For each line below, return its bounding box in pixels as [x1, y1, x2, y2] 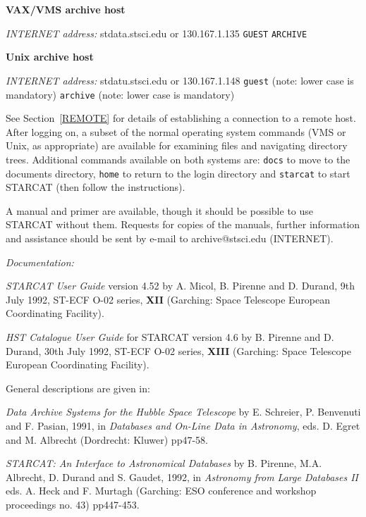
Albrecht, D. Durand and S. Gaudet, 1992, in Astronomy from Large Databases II [6, 469, 359, 484]
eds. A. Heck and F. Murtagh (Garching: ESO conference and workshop [6, 483, 317, 498]
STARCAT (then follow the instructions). [6, 180, 185, 194]
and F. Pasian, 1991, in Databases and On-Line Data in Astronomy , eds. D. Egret [6, 418, 360, 432]
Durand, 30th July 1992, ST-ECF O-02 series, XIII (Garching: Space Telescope [6, 343, 351, 358]
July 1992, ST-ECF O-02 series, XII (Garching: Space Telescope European [6, 292, 331, 306]
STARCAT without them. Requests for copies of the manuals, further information [6, 217, 360, 232]
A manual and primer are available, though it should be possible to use [6, 203, 314, 218]
